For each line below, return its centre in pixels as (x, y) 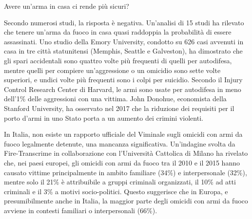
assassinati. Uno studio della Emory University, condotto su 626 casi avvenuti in (124, 41)
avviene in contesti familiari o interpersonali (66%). (81, 210)
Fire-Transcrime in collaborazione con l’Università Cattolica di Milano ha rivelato (126, 153)
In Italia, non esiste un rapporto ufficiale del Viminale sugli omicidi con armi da (123, 134)
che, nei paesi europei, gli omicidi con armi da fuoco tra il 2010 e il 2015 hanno (122, 162)
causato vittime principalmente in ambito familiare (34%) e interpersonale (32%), (126, 172)
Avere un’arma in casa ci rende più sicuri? (67, 6)
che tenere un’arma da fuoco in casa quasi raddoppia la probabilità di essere (118, 32)
